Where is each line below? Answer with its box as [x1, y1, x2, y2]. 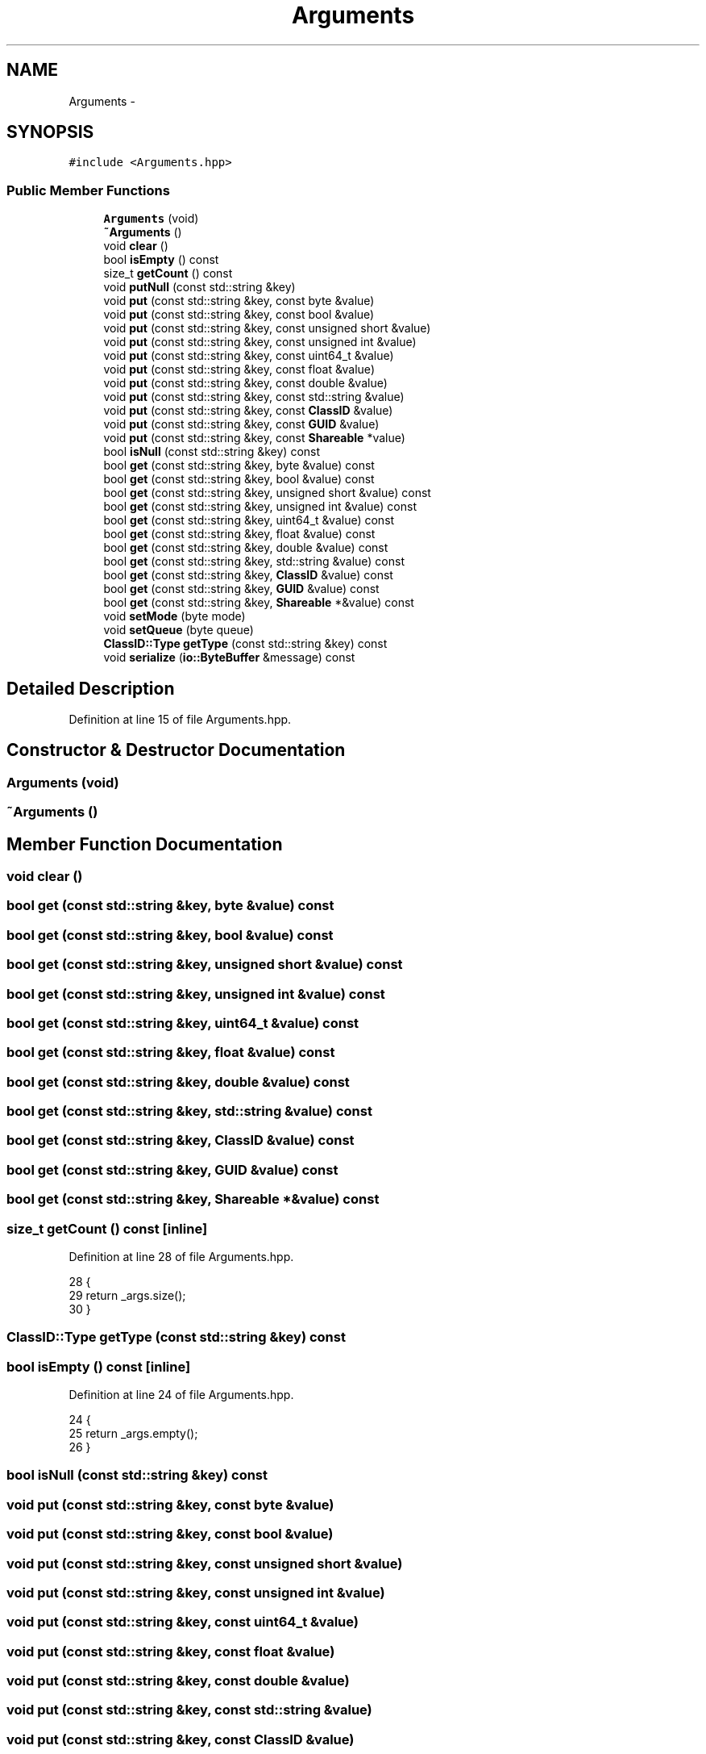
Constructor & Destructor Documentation [6, 740, 346, 761]
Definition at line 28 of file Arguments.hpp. [69, 1249, 294, 1263]
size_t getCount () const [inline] [6, 1220, 208, 1237]
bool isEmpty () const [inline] [6, 1358, 191, 1375]
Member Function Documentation [6, 833, 283, 854]
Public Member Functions [6, 182, 170, 198]
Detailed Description [6, 678, 175, 699]
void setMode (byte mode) [103, 609, 246, 624]
